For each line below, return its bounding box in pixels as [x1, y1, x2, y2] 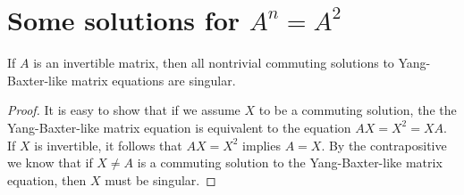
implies [242, 135, 281, 154]
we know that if [7, 153, 93, 172]
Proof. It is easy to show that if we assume [7, 101, 240, 119]
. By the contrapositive [321, 135, 447, 154]
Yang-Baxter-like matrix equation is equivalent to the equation [7, 118, 351, 136]
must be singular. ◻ [105, 170, 216, 189]
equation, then [7, 170, 87, 189]
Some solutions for [7, 2, 240, 38]
